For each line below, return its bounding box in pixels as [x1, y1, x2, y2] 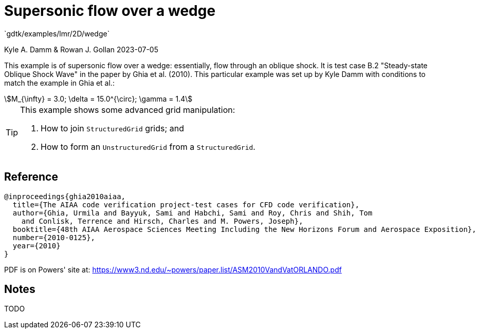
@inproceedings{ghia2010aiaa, [4, 192, 126, 201]
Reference [4, 170, 58, 184]
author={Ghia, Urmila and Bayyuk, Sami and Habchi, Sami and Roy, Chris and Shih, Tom [12, 208, 373, 217]
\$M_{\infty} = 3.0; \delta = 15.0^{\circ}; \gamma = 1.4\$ [4, 94, 193, 103]
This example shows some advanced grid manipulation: [20, 104, 235, 115]
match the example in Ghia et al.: [4, 78, 115, 87]
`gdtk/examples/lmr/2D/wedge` [4, 29, 110, 38]
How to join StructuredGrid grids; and [41, 123, 185, 133]
